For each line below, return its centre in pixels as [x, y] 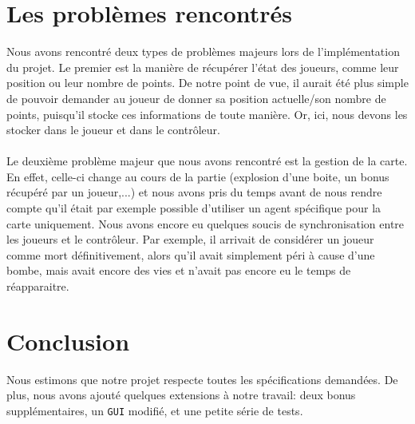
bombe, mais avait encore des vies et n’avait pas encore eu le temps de [179, 270]
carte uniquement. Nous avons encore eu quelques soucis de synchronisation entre [206, 223]
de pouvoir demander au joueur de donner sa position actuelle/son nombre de [196, 98]
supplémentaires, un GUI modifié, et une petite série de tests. [155, 410]
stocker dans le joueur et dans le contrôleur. [113, 130]
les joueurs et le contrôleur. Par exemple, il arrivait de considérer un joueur [190, 239]
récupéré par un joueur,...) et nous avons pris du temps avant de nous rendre [194, 192]
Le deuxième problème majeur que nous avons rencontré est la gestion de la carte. [207, 161]
